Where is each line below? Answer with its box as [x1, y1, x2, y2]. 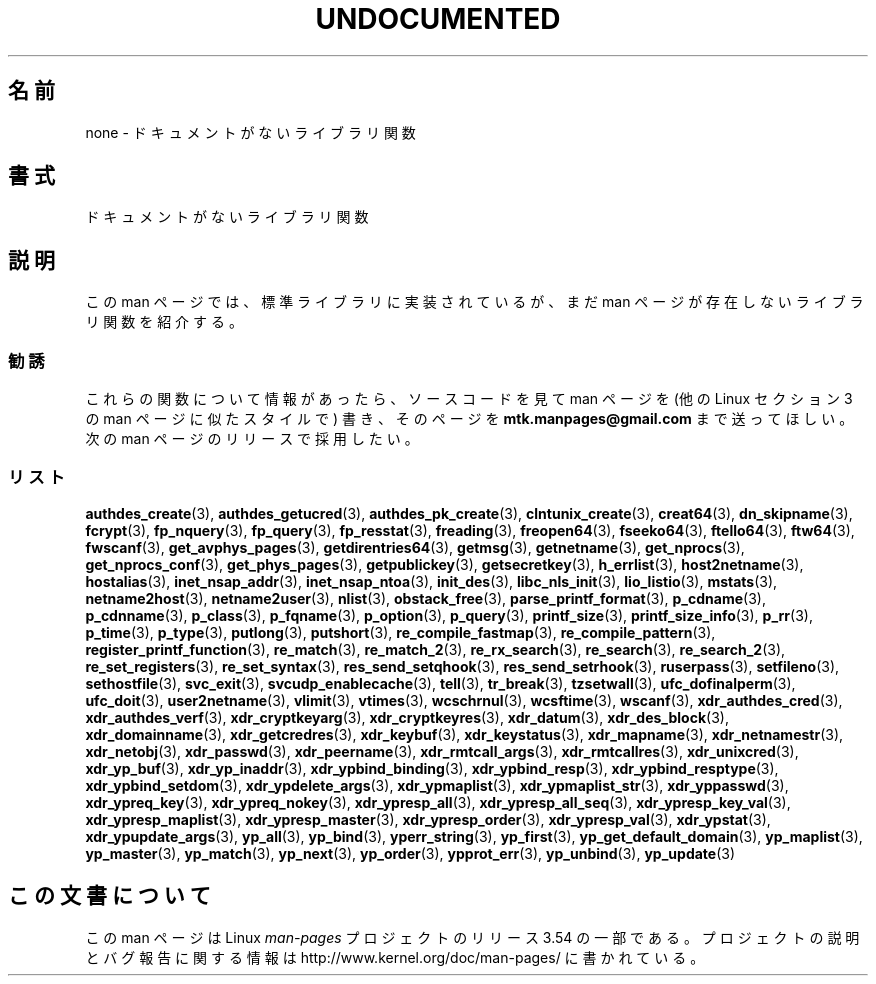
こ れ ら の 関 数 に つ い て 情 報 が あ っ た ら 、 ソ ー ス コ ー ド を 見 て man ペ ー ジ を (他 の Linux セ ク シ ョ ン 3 [85, 390, 853, 408]
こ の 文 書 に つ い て [8, 883, 211, 909]
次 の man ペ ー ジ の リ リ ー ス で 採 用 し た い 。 [85, 430, 419, 448]
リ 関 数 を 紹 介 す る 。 [85, 313, 243, 331]
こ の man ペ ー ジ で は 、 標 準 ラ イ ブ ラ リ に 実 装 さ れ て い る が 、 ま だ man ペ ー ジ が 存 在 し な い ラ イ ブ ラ [85, 293, 864, 311]
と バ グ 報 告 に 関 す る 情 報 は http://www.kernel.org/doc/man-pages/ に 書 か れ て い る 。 [85, 948, 705, 966]
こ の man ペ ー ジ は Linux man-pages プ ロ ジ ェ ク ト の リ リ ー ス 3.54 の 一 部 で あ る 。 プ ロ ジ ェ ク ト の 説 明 [85, 928, 860, 946]
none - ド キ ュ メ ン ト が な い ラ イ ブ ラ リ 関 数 [85, 123, 416, 141]
